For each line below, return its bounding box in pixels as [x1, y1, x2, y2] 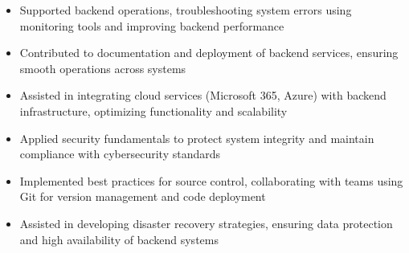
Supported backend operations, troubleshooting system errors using [19, 2, 352, 18]
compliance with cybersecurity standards [19, 145, 221, 162]
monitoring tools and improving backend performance [19, 17, 284, 34]
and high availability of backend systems [19, 231, 219, 247]
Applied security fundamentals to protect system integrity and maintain [19, 129, 374, 146]
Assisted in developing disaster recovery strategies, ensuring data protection [19, 214, 393, 231]
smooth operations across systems [19, 59, 186, 76]
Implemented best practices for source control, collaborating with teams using [19, 172, 403, 189]
